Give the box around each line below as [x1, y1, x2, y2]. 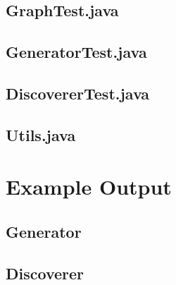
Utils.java [6, 123, 76, 145]
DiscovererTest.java [6, 82, 150, 104]
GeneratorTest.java [6, 41, 147, 63]
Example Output [6, 172, 172, 201]
